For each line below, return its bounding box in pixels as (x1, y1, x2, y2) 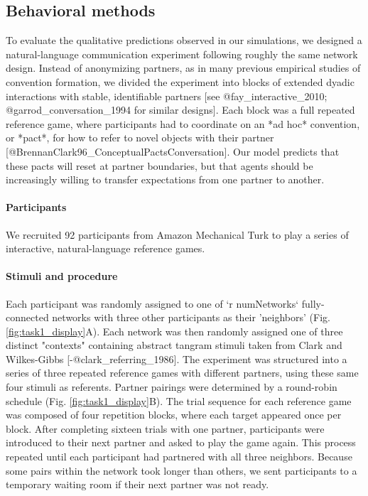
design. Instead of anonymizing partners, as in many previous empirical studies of (6, 60, 361, 75)
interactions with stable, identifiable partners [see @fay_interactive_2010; (6, 88, 328, 103)
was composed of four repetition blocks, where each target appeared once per (6, 407, 342, 422)
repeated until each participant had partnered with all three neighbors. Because (6, 449, 352, 464)
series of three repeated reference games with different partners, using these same (6, 365, 359, 380)
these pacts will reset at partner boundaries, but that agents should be (6, 158, 313, 173)
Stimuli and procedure (6, 269, 118, 284)
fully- (301, 296, 325, 311)
